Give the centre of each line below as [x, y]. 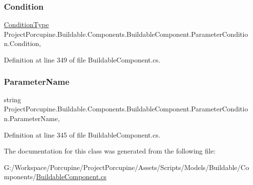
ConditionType [27, 24]
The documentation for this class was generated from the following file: [110, 151]
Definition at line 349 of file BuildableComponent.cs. [82, 60]
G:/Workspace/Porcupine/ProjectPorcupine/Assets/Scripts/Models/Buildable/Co [126, 167]
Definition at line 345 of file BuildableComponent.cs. [82, 134]
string [13, 99]
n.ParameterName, [32, 118]
